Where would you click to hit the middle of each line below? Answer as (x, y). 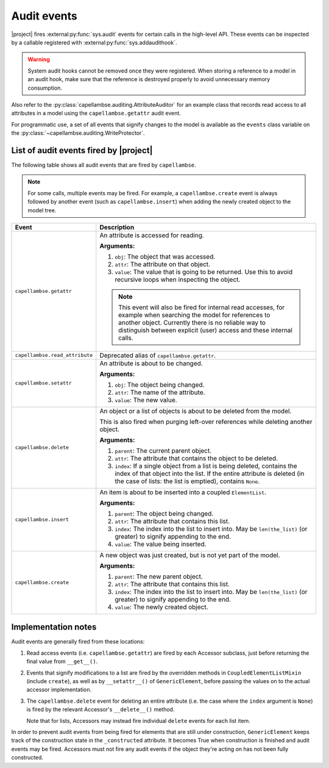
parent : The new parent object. (159, 576)
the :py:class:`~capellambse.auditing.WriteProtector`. (78, 133)
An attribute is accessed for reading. (152, 235)
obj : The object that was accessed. (165, 256)
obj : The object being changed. (160, 384)
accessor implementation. (59, 690)
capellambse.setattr (44, 383)
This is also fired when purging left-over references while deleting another (206, 422)
